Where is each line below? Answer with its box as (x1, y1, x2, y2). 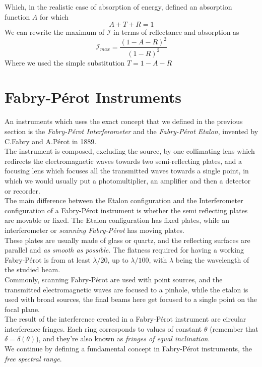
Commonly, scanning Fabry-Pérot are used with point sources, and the (5, 274, 223, 284)
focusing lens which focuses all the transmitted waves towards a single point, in (5, 165, 249, 176)
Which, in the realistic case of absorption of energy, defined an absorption (5, 2, 232, 12)
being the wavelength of (175, 254, 249, 265)
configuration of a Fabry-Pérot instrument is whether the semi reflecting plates (5, 205, 248, 215)
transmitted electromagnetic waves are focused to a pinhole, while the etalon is (5, 284, 248, 294)
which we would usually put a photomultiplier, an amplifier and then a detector (5, 175, 251, 186)
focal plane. (5, 303, 40, 314)
